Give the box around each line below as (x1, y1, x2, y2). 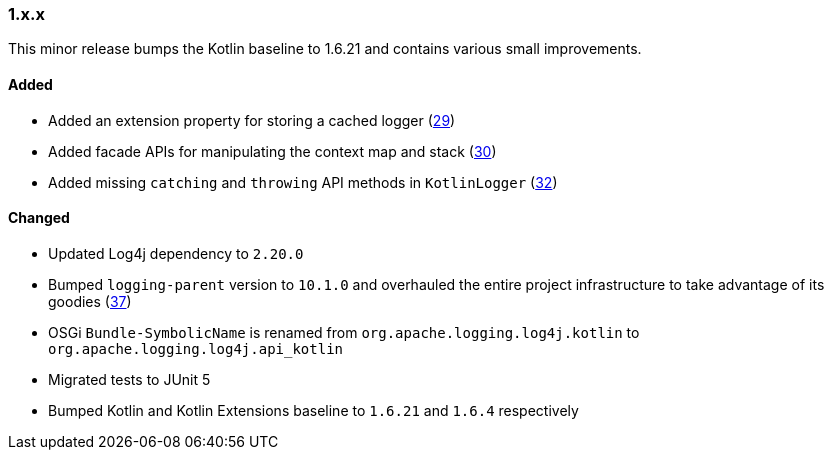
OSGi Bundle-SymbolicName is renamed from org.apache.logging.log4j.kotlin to (48, 323, 640, 341)
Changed (8, 209, 70, 227)
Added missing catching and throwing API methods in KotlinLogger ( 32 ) (48, 173, 558, 191)
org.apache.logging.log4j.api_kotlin (48, 340, 344, 357)
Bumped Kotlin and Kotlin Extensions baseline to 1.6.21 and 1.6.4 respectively (48, 401, 579, 419)
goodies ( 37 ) (48, 292, 132, 310)
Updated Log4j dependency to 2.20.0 (48, 244, 304, 262)
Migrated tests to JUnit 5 (48, 370, 211, 388)
